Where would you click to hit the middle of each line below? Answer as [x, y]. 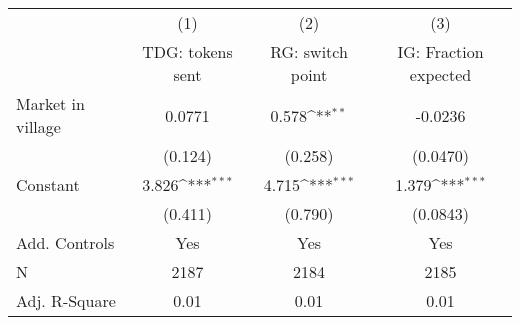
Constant [48, 184]
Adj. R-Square [66, 300]
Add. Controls [65, 242]
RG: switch [309, 51]
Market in [50, 103]
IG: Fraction [440, 51]
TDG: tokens [187, 51]
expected [440, 74]
